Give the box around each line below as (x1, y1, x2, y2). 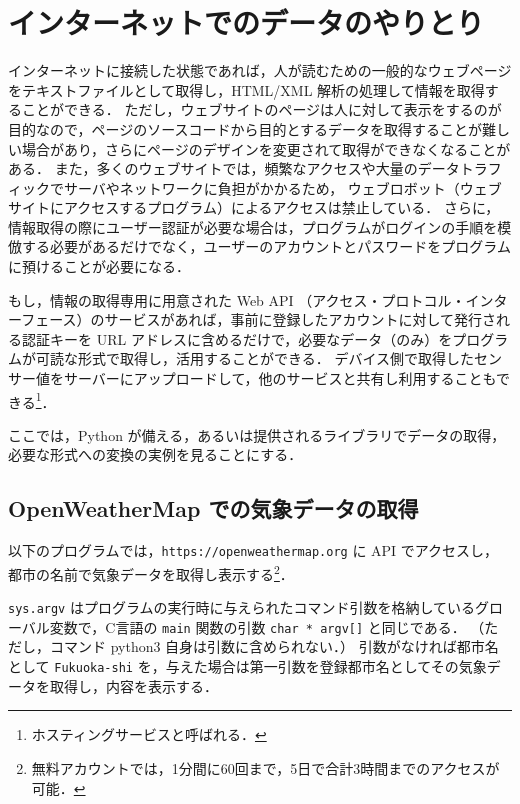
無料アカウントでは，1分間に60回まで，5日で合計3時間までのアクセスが (31, 757, 500, 778)
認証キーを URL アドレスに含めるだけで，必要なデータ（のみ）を (21, 328, 453, 349)
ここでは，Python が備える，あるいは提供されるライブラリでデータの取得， (8, 424, 506, 445)
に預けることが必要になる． (8, 256, 190, 277)
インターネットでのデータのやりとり (8, 2, 485, 43)
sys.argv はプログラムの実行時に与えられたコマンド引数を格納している (8, 597, 476, 618)
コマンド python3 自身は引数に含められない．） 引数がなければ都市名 (49, 636, 499, 657)
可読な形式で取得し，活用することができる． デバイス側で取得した (35, 348, 474, 369)
